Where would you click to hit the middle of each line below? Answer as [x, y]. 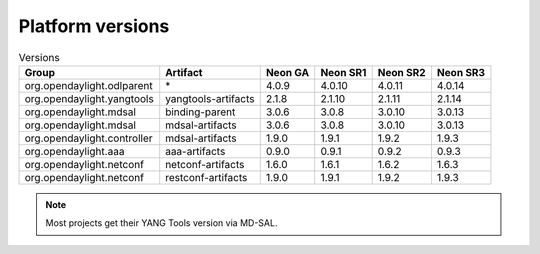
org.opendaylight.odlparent [89, 85]
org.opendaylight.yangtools [89, 98]
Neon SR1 [343, 72]
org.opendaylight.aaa [74, 151]
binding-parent [200, 112]
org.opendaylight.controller [89, 138]
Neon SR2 [401, 72]
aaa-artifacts [195, 151]
